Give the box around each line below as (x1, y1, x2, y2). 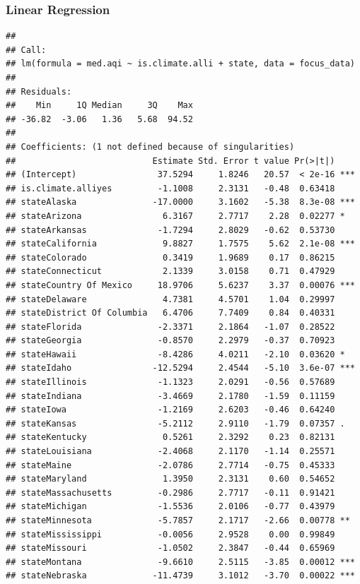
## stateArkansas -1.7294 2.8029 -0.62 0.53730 (6, 225, 335, 235)
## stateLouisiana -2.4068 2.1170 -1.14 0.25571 (6, 446, 335, 457)
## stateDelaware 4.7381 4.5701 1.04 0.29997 (6, 294, 335, 304)
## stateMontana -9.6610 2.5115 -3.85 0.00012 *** (6, 556, 355, 567)
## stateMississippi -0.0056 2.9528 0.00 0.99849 (6, 529, 335, 540)
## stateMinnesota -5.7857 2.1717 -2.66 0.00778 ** (6, 516, 350, 525)
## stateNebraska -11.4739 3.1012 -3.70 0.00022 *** (6, 571, 355, 581)
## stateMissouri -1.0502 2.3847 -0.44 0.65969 (6, 543, 335, 554)
